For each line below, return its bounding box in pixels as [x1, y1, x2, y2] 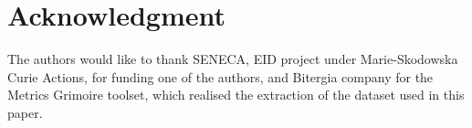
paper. [7, 102, 43, 122]
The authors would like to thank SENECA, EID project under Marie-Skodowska [7, 49, 458, 69]
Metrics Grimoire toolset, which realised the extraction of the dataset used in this [7, 85, 465, 104]
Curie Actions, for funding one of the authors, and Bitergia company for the [7, 67, 434, 86]
